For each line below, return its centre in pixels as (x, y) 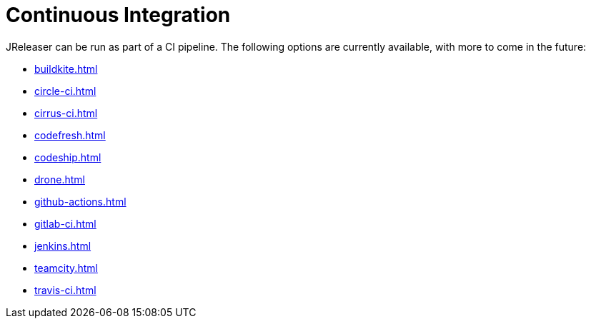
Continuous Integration (118, 15)
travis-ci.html (65, 290)
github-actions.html (80, 201)
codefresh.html (70, 135)
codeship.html (68, 157)
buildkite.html (66, 69)
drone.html (60, 179)
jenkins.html (63, 245)
